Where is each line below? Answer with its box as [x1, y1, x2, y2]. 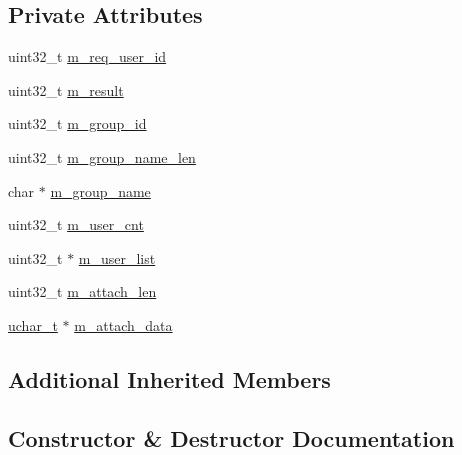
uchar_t [8, 314, 58, 335]
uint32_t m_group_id [8, 113, 147, 134]
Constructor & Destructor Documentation [8, 422, 455, 453]
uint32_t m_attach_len [8, 281, 157, 302]
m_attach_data [74, 314, 173, 335]
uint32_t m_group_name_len [8, 146, 196, 167]
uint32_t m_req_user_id [8, 46, 167, 67]
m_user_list [78, 247, 156, 268]
